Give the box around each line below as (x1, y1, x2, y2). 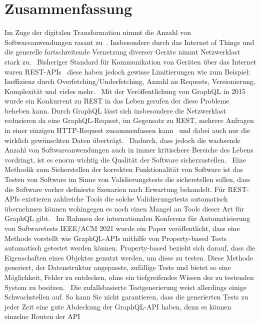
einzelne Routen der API (4, 311, 80, 321)
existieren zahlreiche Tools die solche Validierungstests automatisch (22, 193, 228, 204)
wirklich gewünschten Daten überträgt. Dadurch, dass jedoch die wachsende (4, 134, 240, 145)
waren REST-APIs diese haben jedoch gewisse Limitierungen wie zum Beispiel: (4, 66, 250, 76)
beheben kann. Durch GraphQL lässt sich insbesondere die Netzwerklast (4, 105, 226, 115)
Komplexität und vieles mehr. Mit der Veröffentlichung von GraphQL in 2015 (4, 85, 246, 96)
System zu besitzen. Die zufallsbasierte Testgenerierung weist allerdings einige (4, 281, 246, 292)
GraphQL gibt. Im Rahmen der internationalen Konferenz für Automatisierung (4, 213, 250, 223)
